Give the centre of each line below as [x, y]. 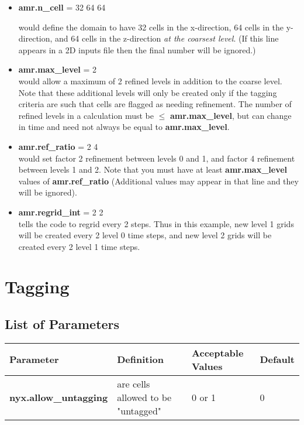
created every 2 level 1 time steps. [79, 246]
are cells [134, 383]
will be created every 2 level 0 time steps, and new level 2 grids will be [145, 235]
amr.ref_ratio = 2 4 [58, 146]
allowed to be [144, 397]
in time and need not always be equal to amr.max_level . [124, 127]
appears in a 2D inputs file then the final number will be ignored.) [137, 49]
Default [277, 359]
